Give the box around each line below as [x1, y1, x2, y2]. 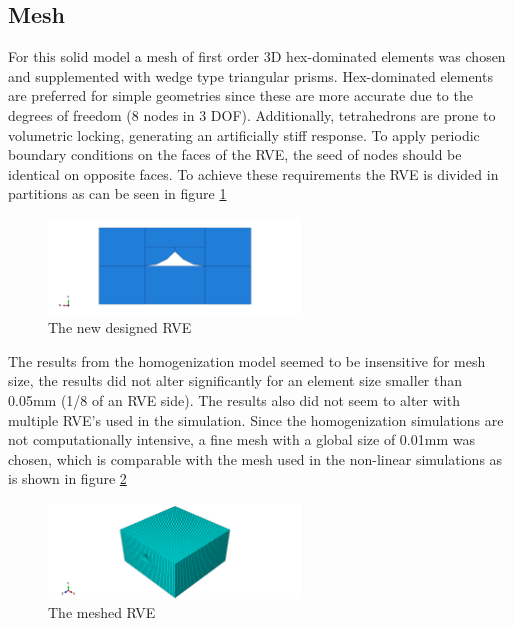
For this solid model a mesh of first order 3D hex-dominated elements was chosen [8, 46, 506, 67]
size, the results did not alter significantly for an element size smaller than [8, 370, 463, 391]
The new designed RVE [48, 317, 192, 338]
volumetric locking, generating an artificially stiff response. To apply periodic [8, 124, 480, 145]
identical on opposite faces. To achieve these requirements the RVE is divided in [8, 163, 499, 184]
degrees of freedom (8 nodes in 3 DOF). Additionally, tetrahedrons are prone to [8, 104, 496, 125]
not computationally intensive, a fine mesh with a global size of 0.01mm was [8, 429, 475, 450]
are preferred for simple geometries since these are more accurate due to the [8, 85, 473, 106]
